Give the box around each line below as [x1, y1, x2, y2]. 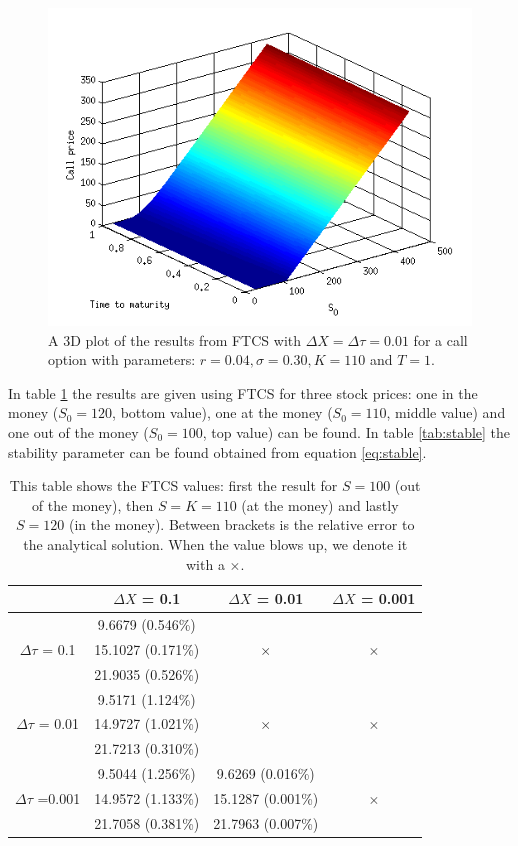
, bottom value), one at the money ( [112, 402, 333, 423]
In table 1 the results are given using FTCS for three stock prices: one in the [8, 382, 478, 403]
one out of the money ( [8, 421, 149, 442]
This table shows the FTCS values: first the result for [9, 475, 338, 496]
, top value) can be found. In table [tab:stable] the [202, 421, 511, 442]
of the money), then [31, 494, 154, 515]
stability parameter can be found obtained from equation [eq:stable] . [8, 441, 427, 462]
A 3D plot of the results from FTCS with [48, 329, 302, 350]
